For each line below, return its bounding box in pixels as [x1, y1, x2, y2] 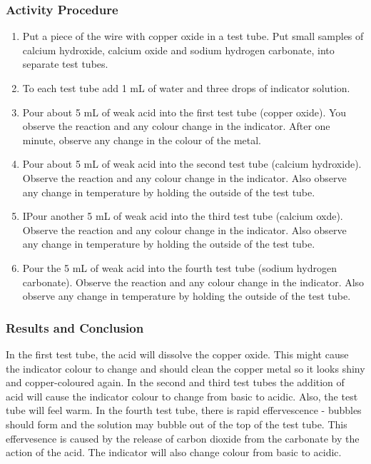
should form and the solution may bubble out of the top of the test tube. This [6, 416, 347, 431]
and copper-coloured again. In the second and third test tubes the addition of [6, 375, 345, 390]
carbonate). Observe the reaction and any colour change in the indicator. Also [22, 274, 365, 289]
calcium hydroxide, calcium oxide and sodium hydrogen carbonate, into [22, 42, 335, 57]
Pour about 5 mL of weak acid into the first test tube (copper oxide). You [22, 104, 347, 119]
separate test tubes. [22, 56, 108, 71]
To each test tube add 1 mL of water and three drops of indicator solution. [22, 81, 350, 95]
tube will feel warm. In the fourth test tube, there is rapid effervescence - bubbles [6, 403, 362, 418]
